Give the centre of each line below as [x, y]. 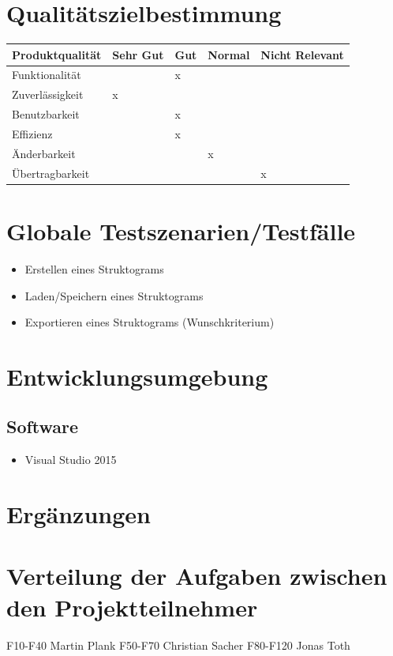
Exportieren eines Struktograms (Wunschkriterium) [150, 322]
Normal [229, 54]
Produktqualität [57, 54]
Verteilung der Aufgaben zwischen [197, 576]
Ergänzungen [79, 514]
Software [43, 426]
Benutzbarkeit [46, 114]
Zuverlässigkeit [48, 94]
